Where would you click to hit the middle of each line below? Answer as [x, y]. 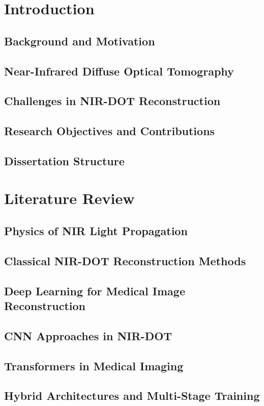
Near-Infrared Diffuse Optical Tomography [119, 71]
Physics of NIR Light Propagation [96, 231]
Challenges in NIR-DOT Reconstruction [112, 101]
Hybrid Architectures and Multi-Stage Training [132, 396]
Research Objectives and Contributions [110, 131]
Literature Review [69, 198]
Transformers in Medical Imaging [94, 365]
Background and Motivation [80, 41]
